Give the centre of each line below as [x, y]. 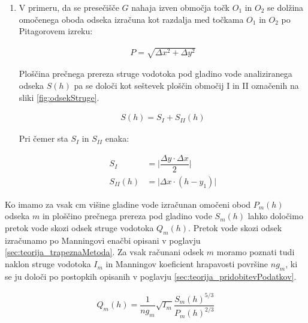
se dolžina [286, 7]
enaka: [117, 138]
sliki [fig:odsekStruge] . [59, 97]
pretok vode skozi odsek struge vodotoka [79, 228]
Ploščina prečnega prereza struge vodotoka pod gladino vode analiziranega [155, 74]
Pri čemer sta [43, 138]
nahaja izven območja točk [181, 7]
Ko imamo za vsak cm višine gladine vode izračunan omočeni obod [128, 204]
